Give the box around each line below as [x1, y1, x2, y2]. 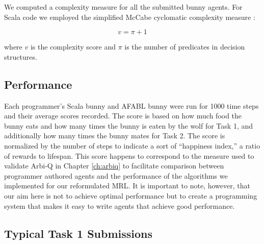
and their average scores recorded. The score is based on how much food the [4, 110, 242, 121]
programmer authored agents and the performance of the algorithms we [4, 170, 228, 181]
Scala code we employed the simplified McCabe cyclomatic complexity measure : [4, 11, 255, 22]
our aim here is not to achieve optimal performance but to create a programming [4, 190, 257, 201]
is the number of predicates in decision [124, 41, 245, 52]
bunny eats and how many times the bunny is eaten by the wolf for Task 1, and [4, 120, 253, 131]
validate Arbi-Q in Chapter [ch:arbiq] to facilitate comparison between [4, 160, 224, 171]
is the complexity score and [30, 41, 116, 52]
